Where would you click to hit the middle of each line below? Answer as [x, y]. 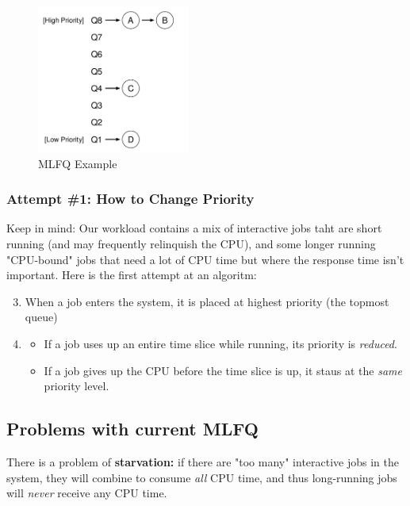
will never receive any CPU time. [87, 493]
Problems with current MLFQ [132, 429]
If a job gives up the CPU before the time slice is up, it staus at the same [223, 370]
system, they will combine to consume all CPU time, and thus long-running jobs [202, 477]
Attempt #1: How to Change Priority [130, 199]
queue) [41, 317]
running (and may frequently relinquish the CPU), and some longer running [191, 243]
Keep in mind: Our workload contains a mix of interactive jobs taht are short [194, 228]
